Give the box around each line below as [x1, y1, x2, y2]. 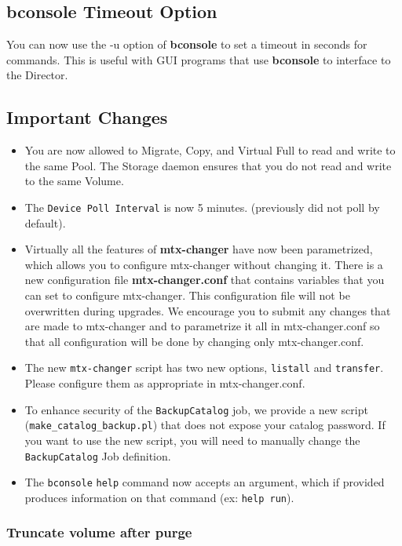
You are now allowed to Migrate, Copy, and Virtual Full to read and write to [24, 142, 396, 158]
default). [24, 214, 66, 231]
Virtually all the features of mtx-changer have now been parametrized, [24, 241, 373, 257]
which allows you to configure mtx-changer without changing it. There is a [24, 256, 383, 272]
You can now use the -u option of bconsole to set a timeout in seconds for [6, 36, 367, 53]
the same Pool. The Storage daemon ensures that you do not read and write [24, 157, 392, 173]
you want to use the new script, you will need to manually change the [24, 431, 360, 448]
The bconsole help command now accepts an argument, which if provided [24, 474, 385, 490]
